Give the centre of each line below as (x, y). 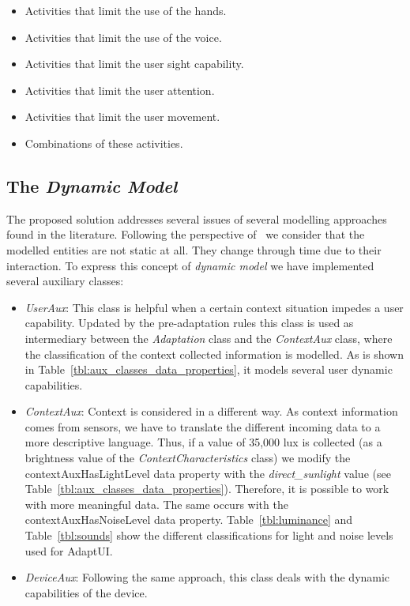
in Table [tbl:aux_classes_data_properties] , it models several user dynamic (209, 369)
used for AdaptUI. (69, 550)
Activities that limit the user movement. (122, 117)
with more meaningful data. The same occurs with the (156, 504)
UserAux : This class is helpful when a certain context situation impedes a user (214, 307)
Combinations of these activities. (104, 143)
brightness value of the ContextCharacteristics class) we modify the (188, 458)
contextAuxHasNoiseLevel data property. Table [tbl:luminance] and (189, 519)
